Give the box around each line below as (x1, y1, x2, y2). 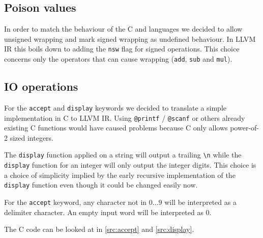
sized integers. (10, 132, 54, 143)
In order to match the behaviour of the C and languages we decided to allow (4, 23, 243, 34)
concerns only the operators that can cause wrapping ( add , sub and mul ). (4, 54, 232, 64)
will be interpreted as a (164, 196, 237, 207)
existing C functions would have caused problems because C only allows (4, 122, 228, 133)
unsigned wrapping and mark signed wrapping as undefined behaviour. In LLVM (4, 33, 256, 44)
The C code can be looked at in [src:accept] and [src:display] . (4, 224, 194, 234)
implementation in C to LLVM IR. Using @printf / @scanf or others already (4, 112, 245, 123)
